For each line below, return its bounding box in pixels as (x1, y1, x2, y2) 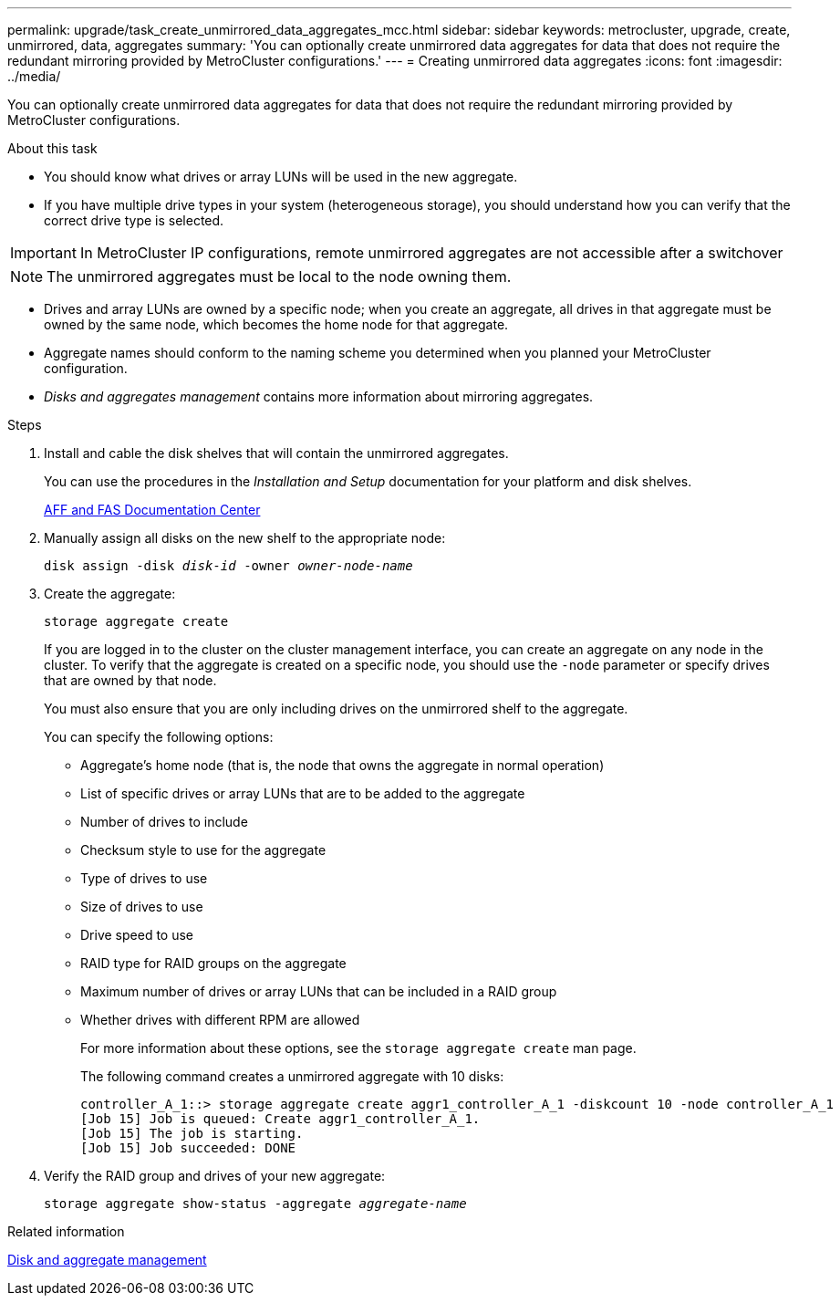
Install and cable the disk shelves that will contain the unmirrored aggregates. (44, 445, 509, 461)
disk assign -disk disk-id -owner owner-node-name (44, 558, 413, 573)
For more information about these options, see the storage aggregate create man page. (80, 1040, 637, 1056)
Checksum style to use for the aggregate (80, 842, 327, 858)
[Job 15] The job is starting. (80, 1126, 304, 1141)
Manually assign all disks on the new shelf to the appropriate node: (44, 530, 446, 546)
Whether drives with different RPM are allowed (80, 1012, 360, 1027)
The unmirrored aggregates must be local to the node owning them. (47, 267, 512, 286)
